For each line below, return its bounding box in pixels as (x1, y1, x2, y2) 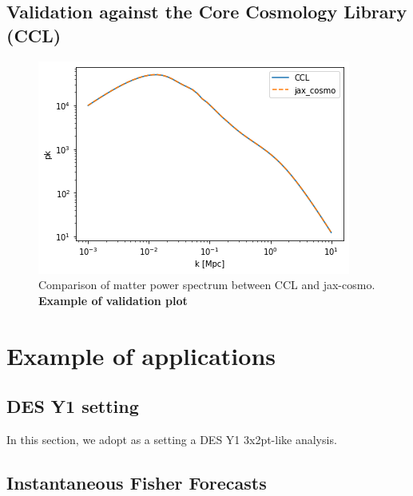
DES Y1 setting (6, 394, 139, 419)
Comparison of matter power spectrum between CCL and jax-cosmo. (38, 276, 375, 293)
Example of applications (6, 339, 276, 371)
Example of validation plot (38, 292, 188, 308)
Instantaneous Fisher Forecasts (6, 470, 267, 494)
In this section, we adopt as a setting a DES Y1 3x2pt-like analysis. (6, 431, 337, 447)
